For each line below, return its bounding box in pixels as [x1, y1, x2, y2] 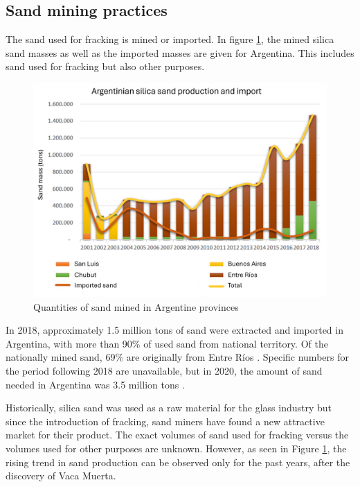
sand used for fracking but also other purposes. [6, 59, 205, 74]
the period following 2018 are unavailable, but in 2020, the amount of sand [6, 364, 323, 378]
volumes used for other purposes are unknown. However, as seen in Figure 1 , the [6, 441, 347, 455]
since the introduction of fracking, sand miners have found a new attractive [6, 413, 325, 428]
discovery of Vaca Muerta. [6, 468, 116, 483]
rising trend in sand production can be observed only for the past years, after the [6, 454, 350, 469]
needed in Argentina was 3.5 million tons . [6, 377, 185, 391]
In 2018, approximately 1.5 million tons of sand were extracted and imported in [6, 323, 343, 337]
